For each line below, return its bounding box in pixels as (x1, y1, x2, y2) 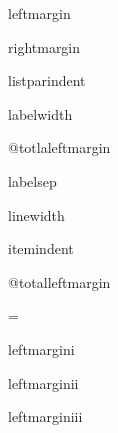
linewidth (8, 204, 65, 225)
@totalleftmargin (8, 271, 111, 292)
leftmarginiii (8, 406, 83, 427)
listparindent (8, 70, 86, 91)
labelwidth (8, 103, 73, 124)
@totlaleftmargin (8, 137, 111, 158)
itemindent (8, 238, 74, 259)
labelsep (8, 170, 57, 191)
